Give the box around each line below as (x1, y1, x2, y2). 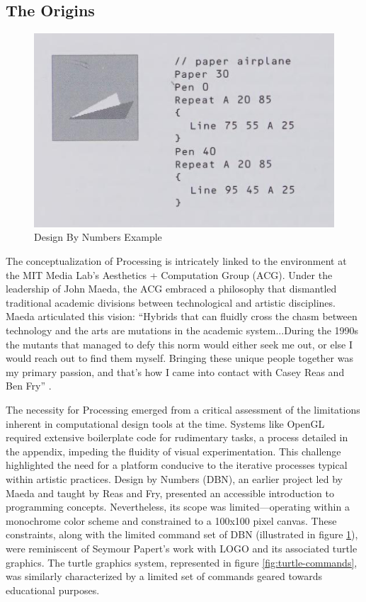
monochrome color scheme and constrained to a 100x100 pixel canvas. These (6, 513, 337, 528)
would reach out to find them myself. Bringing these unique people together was (6, 351, 353, 365)
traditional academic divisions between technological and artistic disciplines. (6, 295, 336, 309)
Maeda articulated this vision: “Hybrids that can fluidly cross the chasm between (6, 309, 358, 324)
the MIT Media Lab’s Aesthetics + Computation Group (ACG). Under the (6, 267, 333, 282)
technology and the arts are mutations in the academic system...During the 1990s (6, 323, 359, 338)
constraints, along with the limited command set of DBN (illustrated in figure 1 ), (6, 527, 358, 542)
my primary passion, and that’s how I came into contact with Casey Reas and (6, 364, 345, 379)
